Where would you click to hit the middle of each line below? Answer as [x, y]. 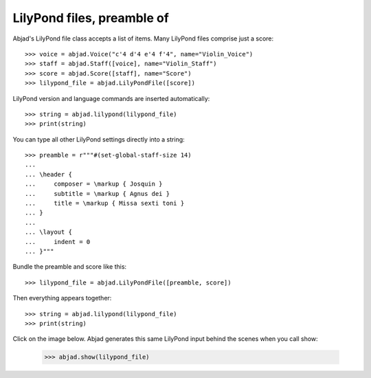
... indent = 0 [58, 242]
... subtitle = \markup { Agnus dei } [98, 193]
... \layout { [48, 232]
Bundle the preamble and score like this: [70, 267]
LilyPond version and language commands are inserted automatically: [111, 98]
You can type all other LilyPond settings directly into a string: [99, 139]
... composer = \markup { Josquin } [94, 184]
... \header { [48, 174]
